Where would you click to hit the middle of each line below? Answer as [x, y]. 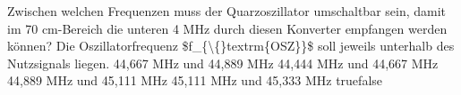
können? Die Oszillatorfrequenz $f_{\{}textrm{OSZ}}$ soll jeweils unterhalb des [231, 46]
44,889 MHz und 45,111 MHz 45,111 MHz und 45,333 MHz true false [195, 80]
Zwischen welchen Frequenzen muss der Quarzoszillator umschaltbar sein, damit [227, 11]
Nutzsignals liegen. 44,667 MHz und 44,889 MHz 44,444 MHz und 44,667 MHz [223, 63]
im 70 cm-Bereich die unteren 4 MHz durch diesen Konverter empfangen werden [227, 28]
